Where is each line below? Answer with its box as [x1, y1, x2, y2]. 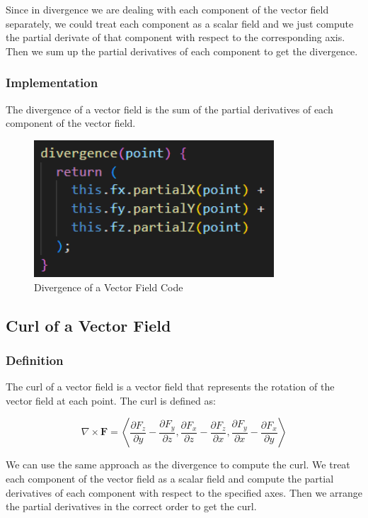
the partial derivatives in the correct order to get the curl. [6, 499, 257, 514]
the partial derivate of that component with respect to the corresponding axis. [6, 30, 345, 45]
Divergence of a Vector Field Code [34, 279, 183, 294]
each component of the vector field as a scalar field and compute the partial [6, 471, 334, 485]
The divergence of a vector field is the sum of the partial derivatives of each [6, 101, 333, 116]
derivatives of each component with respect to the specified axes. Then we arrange [6, 485, 363, 500]
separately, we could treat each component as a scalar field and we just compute [6, 16, 354, 30]
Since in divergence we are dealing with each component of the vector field [6, 2, 329, 16]
